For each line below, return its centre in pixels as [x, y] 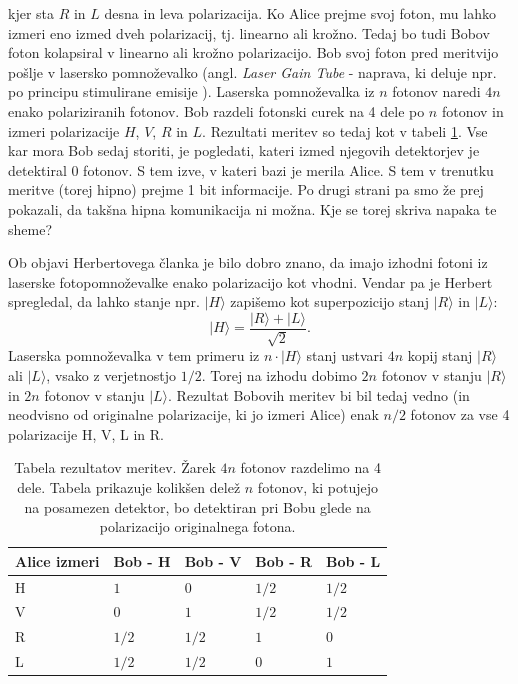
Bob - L [353, 560]
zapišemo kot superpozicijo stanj [329, 301]
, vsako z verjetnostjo [111, 374]
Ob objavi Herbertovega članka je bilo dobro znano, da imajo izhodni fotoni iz [248, 262]
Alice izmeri [57, 560]
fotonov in [472, 110]
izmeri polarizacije [64, 130]
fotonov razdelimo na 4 [310, 467]
